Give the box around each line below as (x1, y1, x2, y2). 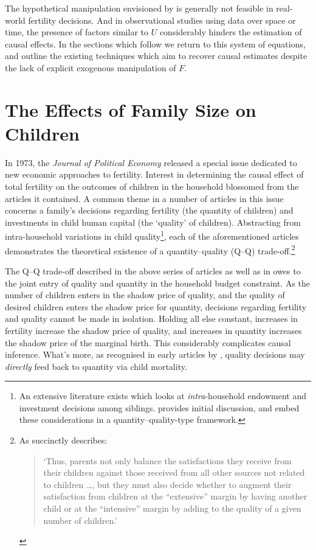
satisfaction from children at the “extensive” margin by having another (43, 490, 307, 503)
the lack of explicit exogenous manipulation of (5, 61, 176, 74)
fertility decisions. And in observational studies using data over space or (28, 13, 296, 26)
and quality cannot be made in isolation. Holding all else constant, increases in (5, 312, 298, 325)
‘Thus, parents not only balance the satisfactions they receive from (43, 454, 292, 467)
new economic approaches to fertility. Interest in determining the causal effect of (5, 168, 304, 181)
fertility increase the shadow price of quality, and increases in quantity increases (5, 324, 302, 336)
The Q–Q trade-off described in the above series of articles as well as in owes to (5, 264, 301, 277)
